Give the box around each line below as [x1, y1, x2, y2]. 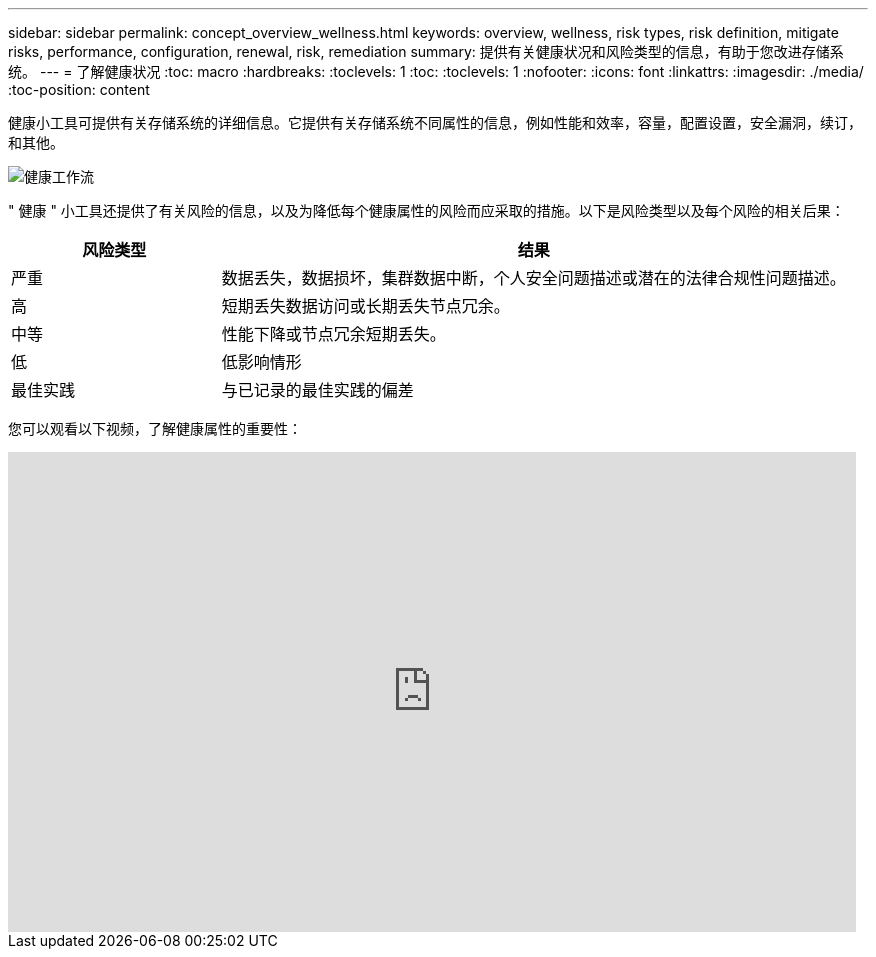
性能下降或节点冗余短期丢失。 [221, 324, 446, 344]
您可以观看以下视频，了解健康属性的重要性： [8, 420, 302, 437]
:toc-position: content [8, 81, 150, 98]
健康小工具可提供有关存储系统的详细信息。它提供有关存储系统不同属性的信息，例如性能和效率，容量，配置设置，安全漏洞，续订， [8, 114, 862, 131]
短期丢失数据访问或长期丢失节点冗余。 [221, 296, 510, 316]
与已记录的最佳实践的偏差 [221, 380, 414, 400]
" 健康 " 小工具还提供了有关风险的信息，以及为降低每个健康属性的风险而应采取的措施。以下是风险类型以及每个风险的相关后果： [8, 202, 845, 219]
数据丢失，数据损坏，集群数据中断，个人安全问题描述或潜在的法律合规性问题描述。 [221, 268, 846, 288]
